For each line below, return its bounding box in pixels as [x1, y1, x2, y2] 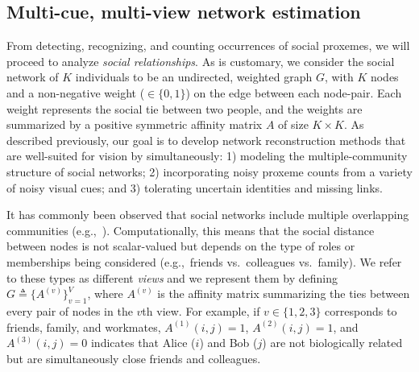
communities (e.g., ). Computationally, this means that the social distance [6, 221, 375, 238]
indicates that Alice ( [90, 334, 196, 351]
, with [324, 68, 354, 85]
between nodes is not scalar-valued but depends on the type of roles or [6, 238, 355, 254]
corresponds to [325, 302, 397, 319]
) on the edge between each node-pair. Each [185, 84, 402, 101]
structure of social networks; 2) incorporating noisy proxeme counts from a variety [6, 163, 413, 180]
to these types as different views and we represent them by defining [6, 269, 338, 286]
